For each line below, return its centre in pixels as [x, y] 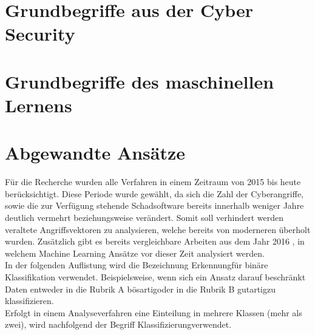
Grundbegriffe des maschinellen [140, 81]
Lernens [39, 105]
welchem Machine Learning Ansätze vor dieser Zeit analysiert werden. [135, 253]
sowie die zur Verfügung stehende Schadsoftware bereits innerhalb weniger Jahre [154, 205]
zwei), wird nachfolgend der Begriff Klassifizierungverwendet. [118, 324]
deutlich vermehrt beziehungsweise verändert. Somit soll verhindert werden [144, 218]
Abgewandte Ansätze [95, 153]
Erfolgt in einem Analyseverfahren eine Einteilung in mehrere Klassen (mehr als [154, 312]
